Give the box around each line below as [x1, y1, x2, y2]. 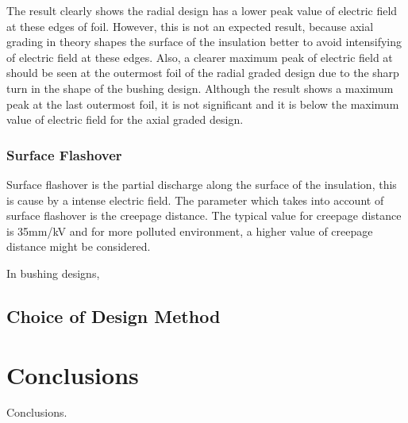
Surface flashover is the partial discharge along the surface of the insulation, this [6, 175, 397, 192]
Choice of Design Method [6, 303, 221, 328]
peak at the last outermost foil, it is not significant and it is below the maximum [6, 95, 399, 112]
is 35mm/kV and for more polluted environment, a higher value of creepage [6, 222, 373, 239]
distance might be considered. [6, 238, 151, 255]
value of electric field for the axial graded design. [6, 111, 244, 128]
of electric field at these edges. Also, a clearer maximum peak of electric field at [6, 48, 393, 65]
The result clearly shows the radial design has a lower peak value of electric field [6, 2, 398, 18]
